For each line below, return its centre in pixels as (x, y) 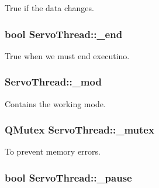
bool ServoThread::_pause (68, 177)
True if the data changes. (49, 8)
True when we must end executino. (67, 55)
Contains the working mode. (55, 103)
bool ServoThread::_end (64, 34)
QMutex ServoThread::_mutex (79, 130)
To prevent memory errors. (53, 151)
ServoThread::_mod (53, 82)
